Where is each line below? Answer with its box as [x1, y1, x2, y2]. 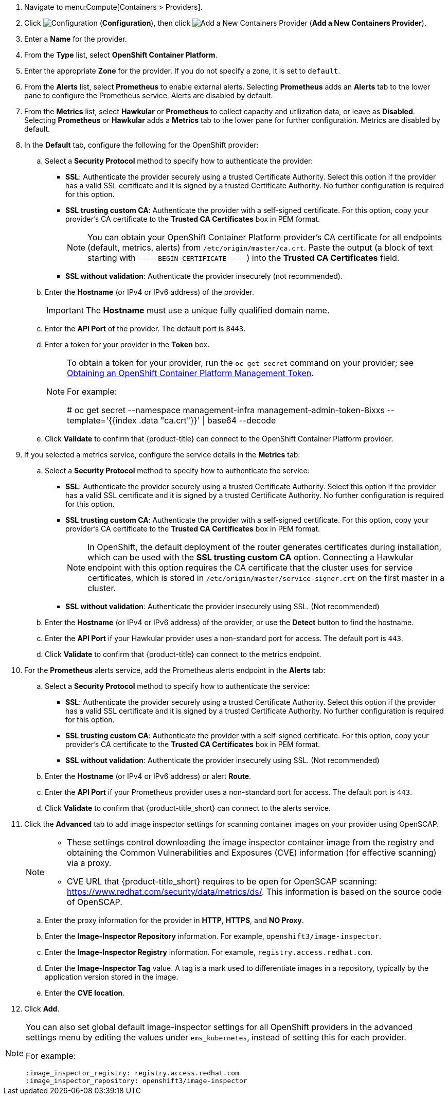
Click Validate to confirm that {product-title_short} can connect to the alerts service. [45, 804, 331, 812]
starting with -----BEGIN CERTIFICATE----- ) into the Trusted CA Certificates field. [87, 253, 400, 263]
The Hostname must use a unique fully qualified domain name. [85, 305, 330, 315]
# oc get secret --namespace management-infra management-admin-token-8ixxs [67, 405, 385, 415]
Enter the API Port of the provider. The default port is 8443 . [45, 324, 246, 333]
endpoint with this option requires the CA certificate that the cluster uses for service [87, 562, 413, 573]
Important [46, 305, 84, 315]
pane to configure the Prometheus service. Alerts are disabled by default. [24, 91, 273, 100]
